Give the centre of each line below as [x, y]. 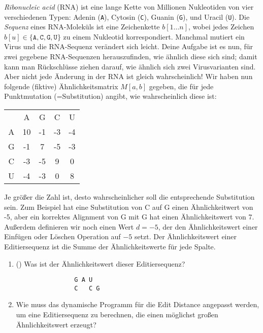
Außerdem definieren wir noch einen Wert [69, 226]
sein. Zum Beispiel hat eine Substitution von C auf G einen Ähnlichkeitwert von [129, 207]
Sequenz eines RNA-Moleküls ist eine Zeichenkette [82, 27]
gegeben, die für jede [181, 86]
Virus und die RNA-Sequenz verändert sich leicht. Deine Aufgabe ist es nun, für [129, 46]
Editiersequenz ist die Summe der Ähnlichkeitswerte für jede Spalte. [110, 246]
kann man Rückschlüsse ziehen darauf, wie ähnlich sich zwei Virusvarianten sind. [130, 66]
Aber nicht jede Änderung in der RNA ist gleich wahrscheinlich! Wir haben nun [128, 76]
